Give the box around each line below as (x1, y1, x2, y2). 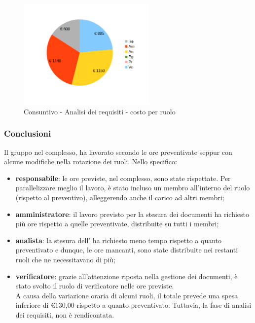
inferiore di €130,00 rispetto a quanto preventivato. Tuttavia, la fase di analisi (15, 300, 252, 310)
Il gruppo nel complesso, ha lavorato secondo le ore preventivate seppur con (4, 146, 232, 157)
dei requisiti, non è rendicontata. (15, 309, 114, 320)
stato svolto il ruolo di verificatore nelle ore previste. (15, 281, 174, 291)
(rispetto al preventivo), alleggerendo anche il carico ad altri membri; (15, 192, 224, 202)
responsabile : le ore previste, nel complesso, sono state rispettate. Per (15, 173, 231, 183)
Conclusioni (4, 127, 51, 140)
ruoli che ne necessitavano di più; (15, 254, 115, 264)
